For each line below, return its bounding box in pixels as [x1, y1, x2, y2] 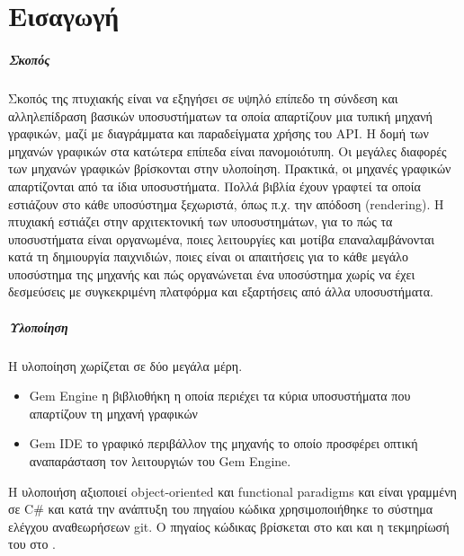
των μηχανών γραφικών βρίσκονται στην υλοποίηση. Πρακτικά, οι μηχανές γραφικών [8, 159, 451, 178]
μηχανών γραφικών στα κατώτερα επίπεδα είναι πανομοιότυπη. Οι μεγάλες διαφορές [8, 141, 447, 160]
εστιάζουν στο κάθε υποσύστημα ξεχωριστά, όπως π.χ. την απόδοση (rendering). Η [8, 194, 444, 213]
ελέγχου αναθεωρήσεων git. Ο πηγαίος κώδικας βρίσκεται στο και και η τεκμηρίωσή [8, 516, 450, 535]
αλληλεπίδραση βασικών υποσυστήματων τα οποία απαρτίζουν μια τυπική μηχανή [8, 106, 433, 125]
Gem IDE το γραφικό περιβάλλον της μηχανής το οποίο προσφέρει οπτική [29, 434, 418, 453]
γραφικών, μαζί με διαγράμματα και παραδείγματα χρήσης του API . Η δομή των [8, 124, 429, 143]
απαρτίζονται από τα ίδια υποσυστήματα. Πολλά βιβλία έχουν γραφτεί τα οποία [8, 176, 421, 195]
